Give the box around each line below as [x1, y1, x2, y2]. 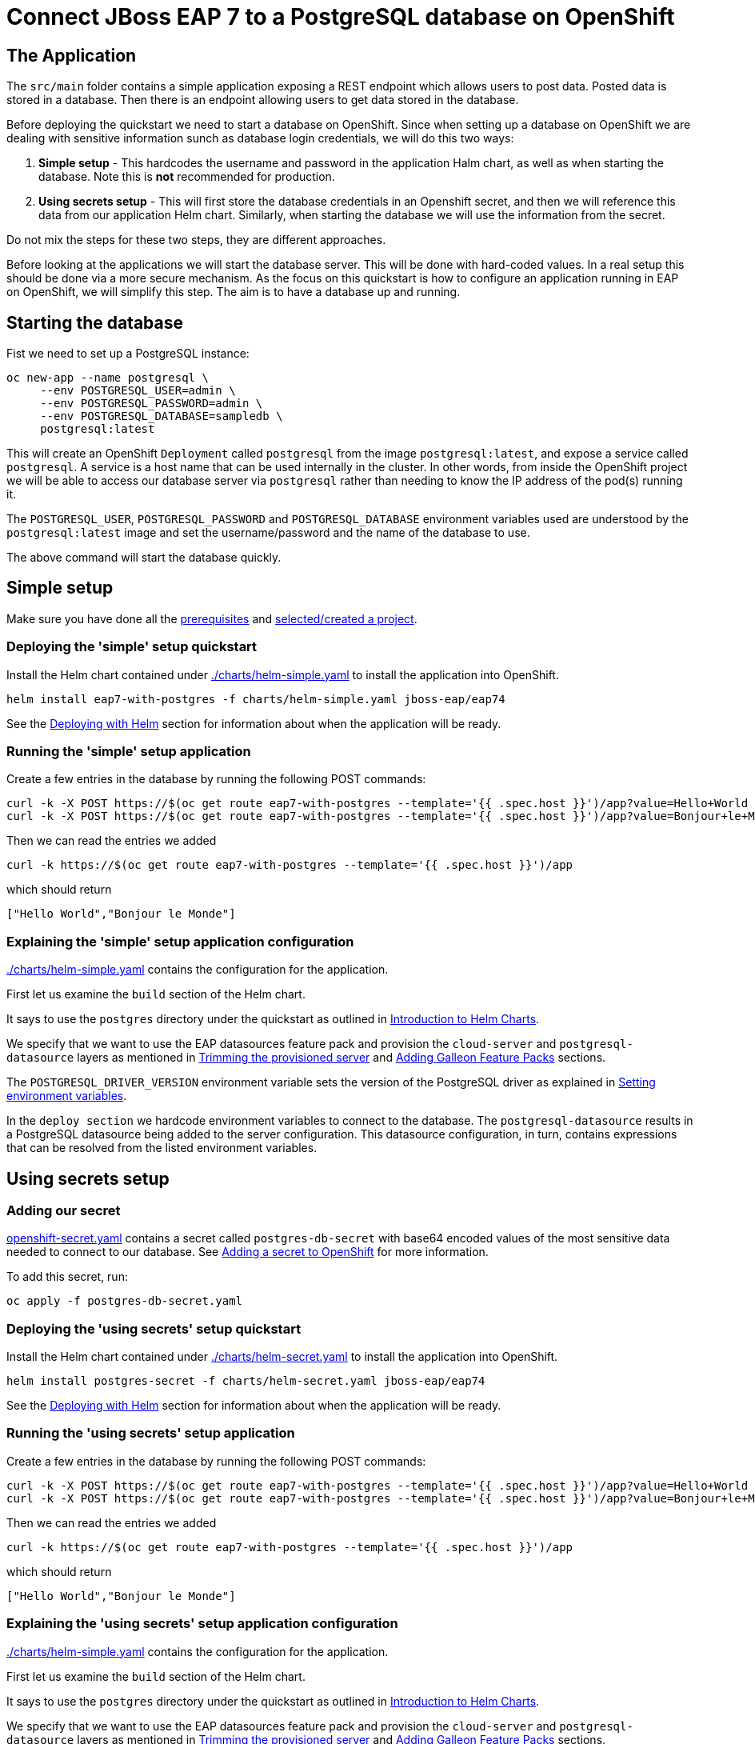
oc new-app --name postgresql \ [6, 371, 209, 385]
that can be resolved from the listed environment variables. [6, 1141, 318, 1155]
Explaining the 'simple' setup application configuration [6, 933, 354, 950]
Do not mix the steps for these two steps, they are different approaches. [6, 233, 386, 247]
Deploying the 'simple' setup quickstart [6, 638, 258, 655]
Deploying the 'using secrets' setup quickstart [6, 1320, 302, 1337]
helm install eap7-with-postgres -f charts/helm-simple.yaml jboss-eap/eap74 [6, 692, 505, 706]
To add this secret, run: [6, 1270, 128, 1284]
